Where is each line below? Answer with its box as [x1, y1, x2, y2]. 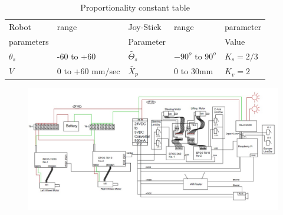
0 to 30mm [174, 65, 213, 77]
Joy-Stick [128, 20, 162, 32]
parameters [9, 35, 49, 47]
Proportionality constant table [80, 1, 190, 13]
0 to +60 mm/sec [57, 65, 120, 77]
